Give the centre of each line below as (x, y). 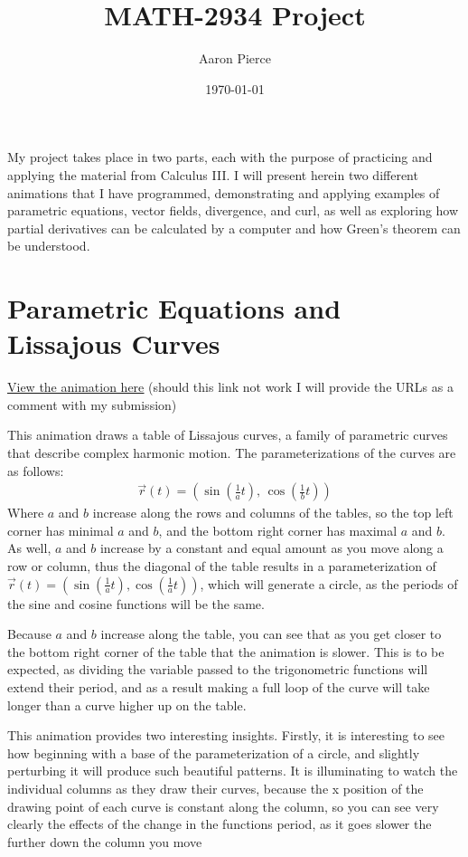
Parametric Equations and (174, 308)
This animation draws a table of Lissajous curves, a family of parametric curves (228, 435)
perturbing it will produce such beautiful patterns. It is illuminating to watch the (233, 771)
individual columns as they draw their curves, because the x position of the (215, 788)
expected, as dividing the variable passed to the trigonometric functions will (218, 669)
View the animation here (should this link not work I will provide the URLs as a (230, 387)
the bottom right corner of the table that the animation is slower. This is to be (226, 651)
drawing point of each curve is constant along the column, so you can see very (223, 806)
